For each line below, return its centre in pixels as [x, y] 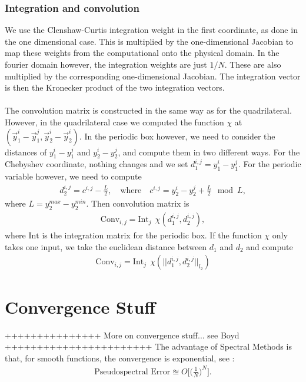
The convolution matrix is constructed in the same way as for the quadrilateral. [148, 110]
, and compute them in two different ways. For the [209, 152]
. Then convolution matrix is [138, 203]
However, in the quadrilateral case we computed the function [114, 122]
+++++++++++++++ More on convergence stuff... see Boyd [122, 335]
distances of [26, 152]
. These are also [253, 64]
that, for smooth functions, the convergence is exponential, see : [120, 358]
